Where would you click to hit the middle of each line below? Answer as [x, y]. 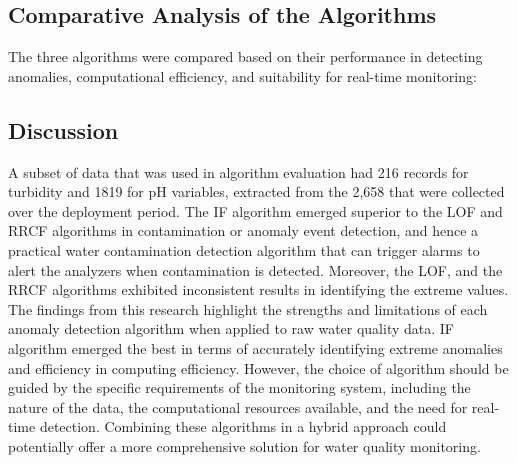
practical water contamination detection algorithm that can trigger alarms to [244, 249]
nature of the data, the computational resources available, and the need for [238, 406]
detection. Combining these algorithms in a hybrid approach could [243, 426]
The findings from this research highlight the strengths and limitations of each [248, 308]
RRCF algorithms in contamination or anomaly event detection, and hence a [243, 230]
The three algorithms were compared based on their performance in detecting [245, 56]
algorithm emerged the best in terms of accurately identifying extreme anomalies [255, 347]
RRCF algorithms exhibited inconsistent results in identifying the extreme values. [258, 289]
